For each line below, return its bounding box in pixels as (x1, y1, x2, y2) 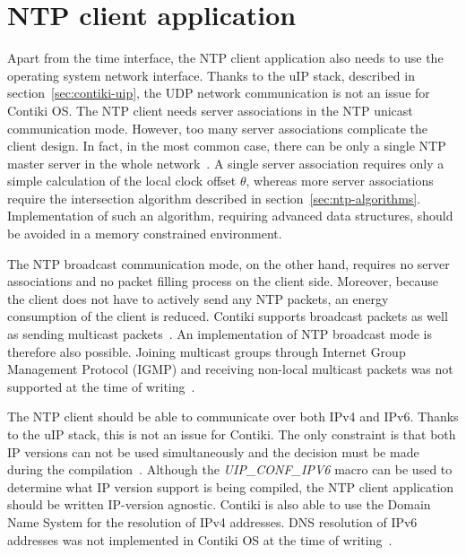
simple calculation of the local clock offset (7, 171, 237, 190)
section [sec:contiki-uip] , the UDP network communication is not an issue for (7, 83, 430, 102)
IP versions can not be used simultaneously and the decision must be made (7, 442, 419, 461)
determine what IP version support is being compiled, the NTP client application (7, 477, 454, 496)
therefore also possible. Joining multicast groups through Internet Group (7, 342, 406, 360)
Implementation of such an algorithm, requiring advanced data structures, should (7, 206, 453, 225)
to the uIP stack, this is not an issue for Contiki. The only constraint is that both (7, 425, 456, 443)
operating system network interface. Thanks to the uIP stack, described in (7, 65, 415, 84)
